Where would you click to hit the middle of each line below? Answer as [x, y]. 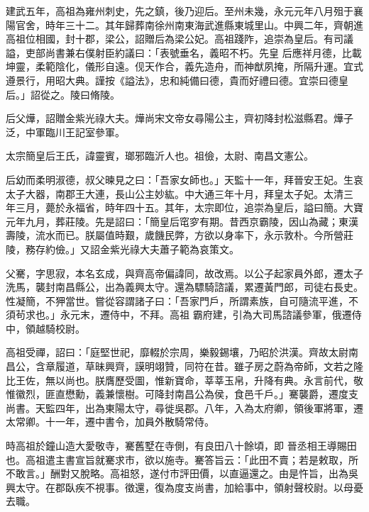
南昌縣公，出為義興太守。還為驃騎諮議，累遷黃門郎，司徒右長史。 [209, 287]
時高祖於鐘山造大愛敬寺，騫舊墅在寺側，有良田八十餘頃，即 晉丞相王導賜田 [181, 446]
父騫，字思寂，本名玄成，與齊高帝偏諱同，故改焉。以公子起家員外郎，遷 [175, 273]
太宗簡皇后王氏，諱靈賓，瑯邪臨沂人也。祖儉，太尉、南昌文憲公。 [160, 156]
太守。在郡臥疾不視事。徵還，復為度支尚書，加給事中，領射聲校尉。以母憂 [189, 487]
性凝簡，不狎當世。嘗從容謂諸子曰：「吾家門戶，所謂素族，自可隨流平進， [177, 300]
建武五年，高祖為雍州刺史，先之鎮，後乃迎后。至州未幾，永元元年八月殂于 [180, 11]
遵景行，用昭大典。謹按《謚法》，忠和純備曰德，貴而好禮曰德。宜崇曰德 [172, 80]
